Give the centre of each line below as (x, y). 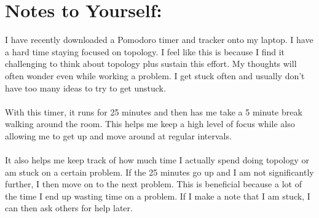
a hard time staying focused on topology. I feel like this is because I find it (145, 51)
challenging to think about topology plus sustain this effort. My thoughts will (151, 64)
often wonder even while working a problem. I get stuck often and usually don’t (155, 75)
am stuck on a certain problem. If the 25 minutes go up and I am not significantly (159, 172)
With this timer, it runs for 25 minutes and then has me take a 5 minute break (154, 111)
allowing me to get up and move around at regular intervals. (118, 135)
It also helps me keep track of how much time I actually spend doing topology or (157, 160)
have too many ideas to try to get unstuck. (85, 88)
